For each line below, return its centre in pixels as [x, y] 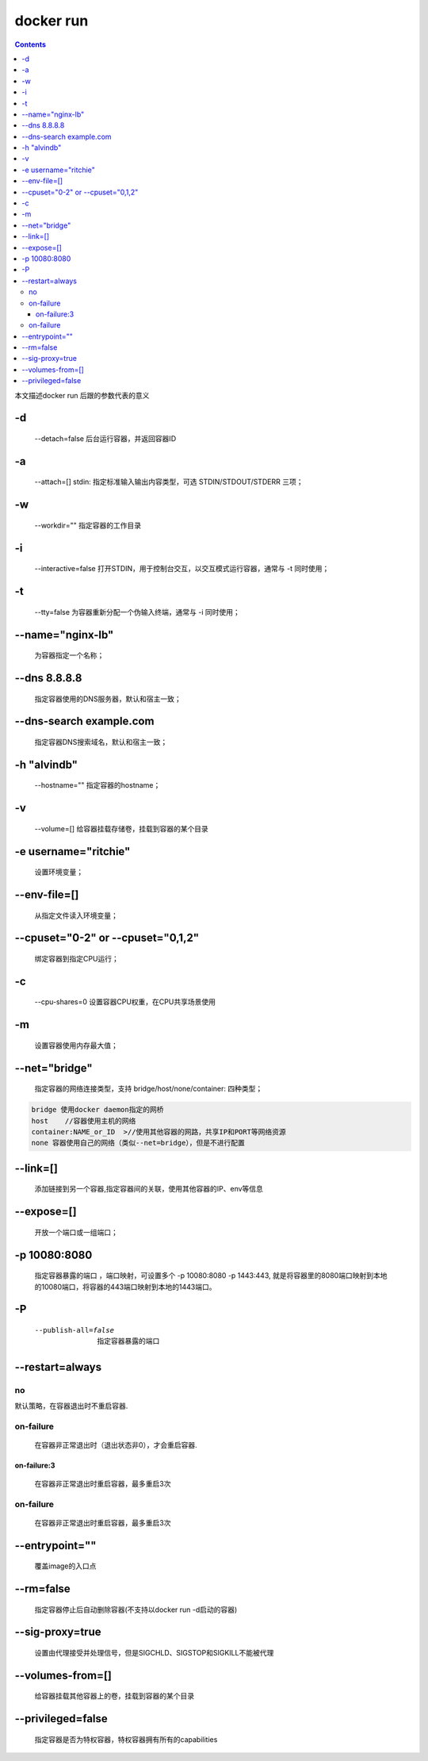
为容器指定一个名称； [69, 655]
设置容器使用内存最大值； [76, 1045]
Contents [31, 44]
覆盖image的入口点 [65, 1566]
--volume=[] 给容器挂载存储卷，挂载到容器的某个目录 [122, 828]
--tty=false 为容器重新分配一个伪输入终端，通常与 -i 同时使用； [138, 612]
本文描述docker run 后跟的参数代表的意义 [82, 395]
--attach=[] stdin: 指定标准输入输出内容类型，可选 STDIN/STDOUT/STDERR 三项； [169, 482]
